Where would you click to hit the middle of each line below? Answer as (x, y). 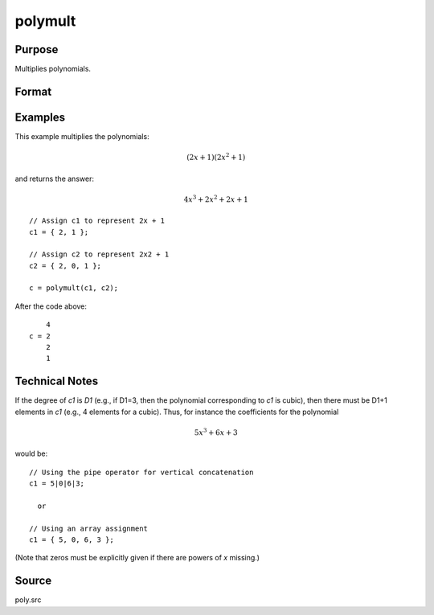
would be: (31, 453)
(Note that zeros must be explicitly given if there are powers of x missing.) (137, 558)
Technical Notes (57, 381)
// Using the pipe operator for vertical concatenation (141, 472)
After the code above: (51, 306)
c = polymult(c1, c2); (74, 288)
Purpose (37, 49)
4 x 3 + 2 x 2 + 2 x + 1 (216, 199)
